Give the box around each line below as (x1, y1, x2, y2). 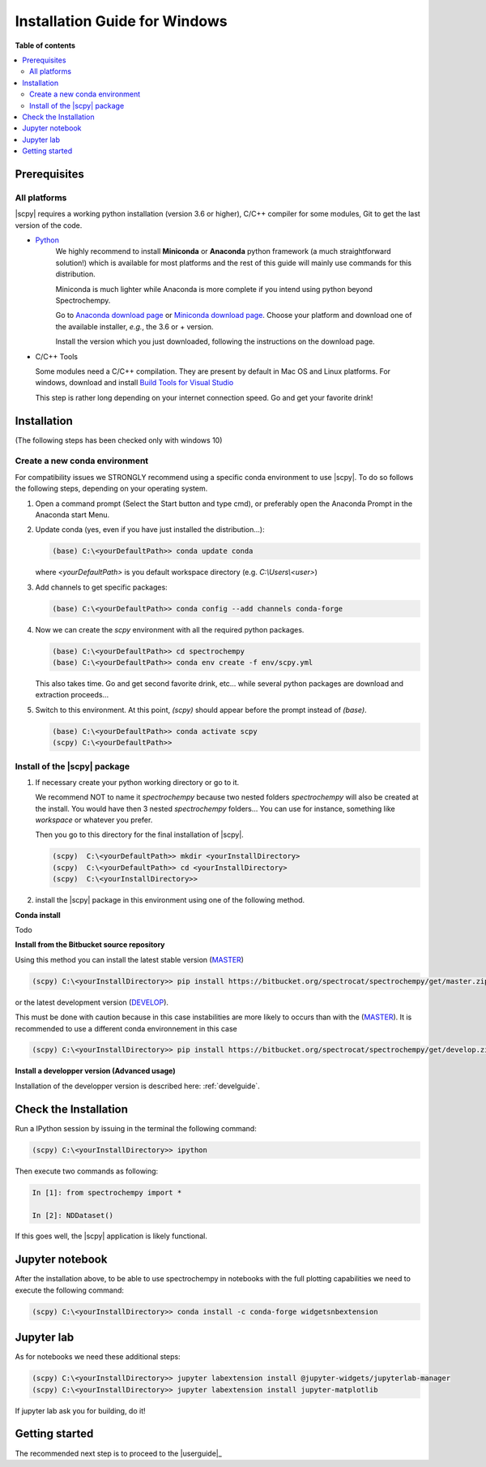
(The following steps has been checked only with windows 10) (15, 435, 223, 445)
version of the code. (15, 220, 83, 230)
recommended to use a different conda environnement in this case (15, 1023, 238, 1033)
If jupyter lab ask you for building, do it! (15, 1405, 146, 1415)
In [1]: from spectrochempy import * (32, 1188, 182, 1197)
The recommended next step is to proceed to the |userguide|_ (15, 1448, 222, 1458)
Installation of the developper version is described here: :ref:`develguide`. (15, 1081, 261, 1091)
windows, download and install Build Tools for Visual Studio (35, 378, 234, 388)
